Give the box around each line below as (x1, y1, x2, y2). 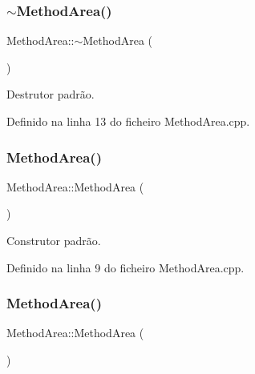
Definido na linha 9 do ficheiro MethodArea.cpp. (6, 259, 245, 275)
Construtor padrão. (6, 232, 101, 248)
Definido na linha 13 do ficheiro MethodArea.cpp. (6, 113, 250, 129)
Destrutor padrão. (6, 86, 95, 103)
